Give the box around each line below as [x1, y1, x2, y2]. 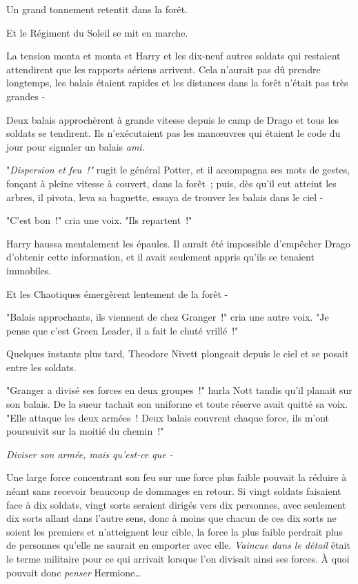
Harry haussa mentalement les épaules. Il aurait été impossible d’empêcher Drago [6, 236, 350, 250]
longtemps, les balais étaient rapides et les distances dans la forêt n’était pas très [6, 75, 348, 90]
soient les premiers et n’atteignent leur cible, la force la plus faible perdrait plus [6, 524, 343, 538]
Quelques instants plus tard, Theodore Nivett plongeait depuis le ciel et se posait [6, 346, 349, 361]
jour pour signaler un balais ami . [6, 139, 145, 153]
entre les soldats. [6, 359, 77, 374]
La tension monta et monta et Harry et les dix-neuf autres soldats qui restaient [6, 48, 341, 63]
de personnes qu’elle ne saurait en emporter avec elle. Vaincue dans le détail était [6, 538, 350, 552]
